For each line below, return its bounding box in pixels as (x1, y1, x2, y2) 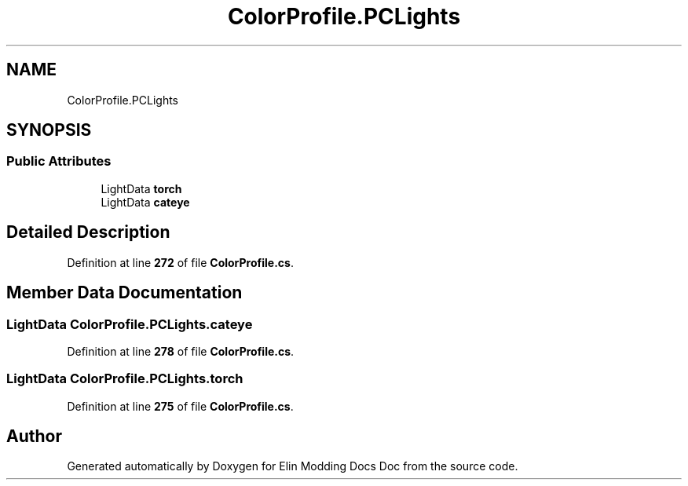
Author (6, 426, 62, 447)
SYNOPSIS (6, 120, 92, 141)
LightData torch (101, 181, 182, 195)
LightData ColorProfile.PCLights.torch (6, 371, 243, 387)
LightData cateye (101, 195, 190, 209)
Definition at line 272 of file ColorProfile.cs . (67, 255, 294, 269)
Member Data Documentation (6, 283, 243, 303)
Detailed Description (6, 222, 170, 243)
